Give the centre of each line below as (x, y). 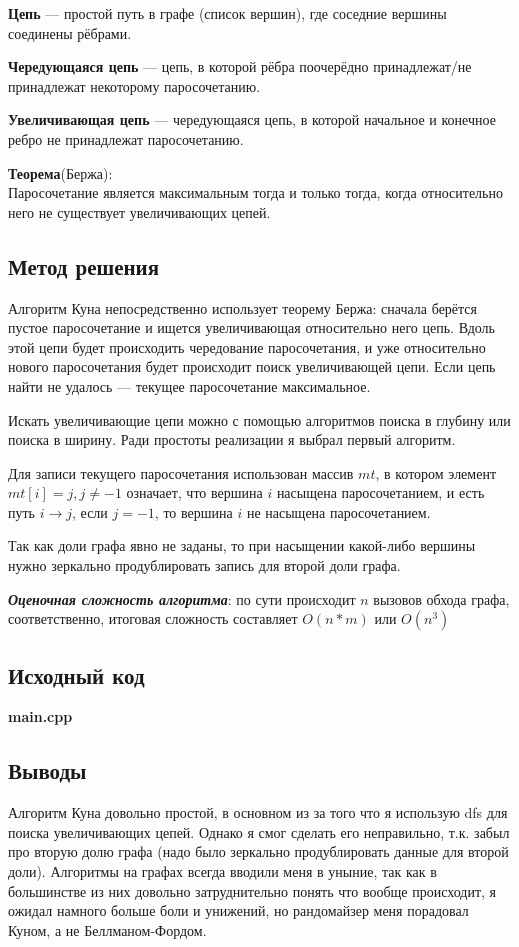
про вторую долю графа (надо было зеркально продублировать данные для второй (258, 851)
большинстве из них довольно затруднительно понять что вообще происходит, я (252, 890)
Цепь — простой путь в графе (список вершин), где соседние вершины (227, 13)
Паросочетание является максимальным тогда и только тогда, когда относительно (255, 192)
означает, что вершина (194, 492)
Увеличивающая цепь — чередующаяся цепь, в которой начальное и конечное (252, 119)
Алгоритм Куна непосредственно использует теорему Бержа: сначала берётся (243, 307)
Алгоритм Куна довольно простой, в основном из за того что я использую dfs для (258, 812)
